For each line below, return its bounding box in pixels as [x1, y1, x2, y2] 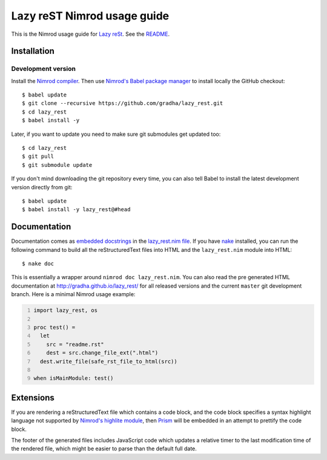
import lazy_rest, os [33, 307, 98, 314]
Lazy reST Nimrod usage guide [11, 9, 170, 22]
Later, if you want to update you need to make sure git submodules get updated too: [11, 130, 221, 138]
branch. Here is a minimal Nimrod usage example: [11, 291, 136, 298]
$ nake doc [22, 260, 54, 267]
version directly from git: [11, 183, 73, 191]
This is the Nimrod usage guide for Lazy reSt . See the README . [11, 30, 170, 38]
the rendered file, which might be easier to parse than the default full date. [11, 445, 197, 452]
